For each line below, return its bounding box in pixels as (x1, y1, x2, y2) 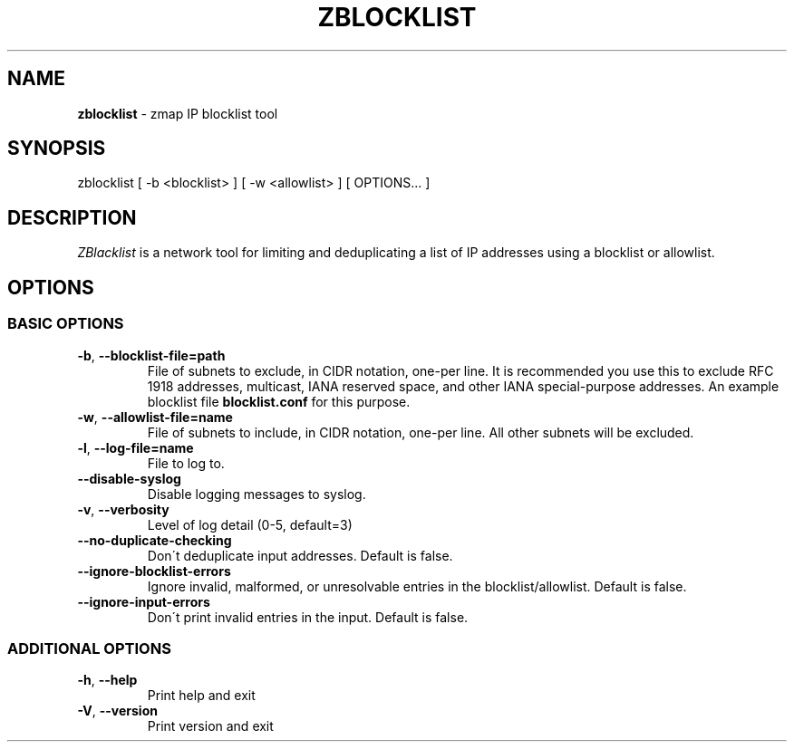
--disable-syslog (77, 470, 181, 486)
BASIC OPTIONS (7, 314, 124, 333)
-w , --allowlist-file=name (77, 408, 233, 425)
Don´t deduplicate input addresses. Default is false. (147, 547, 453, 563)
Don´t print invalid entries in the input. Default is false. (147, 609, 469, 625)
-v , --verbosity (77, 501, 169, 517)
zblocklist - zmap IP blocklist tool (77, 105, 278, 121)
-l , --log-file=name (77, 439, 194, 456)
